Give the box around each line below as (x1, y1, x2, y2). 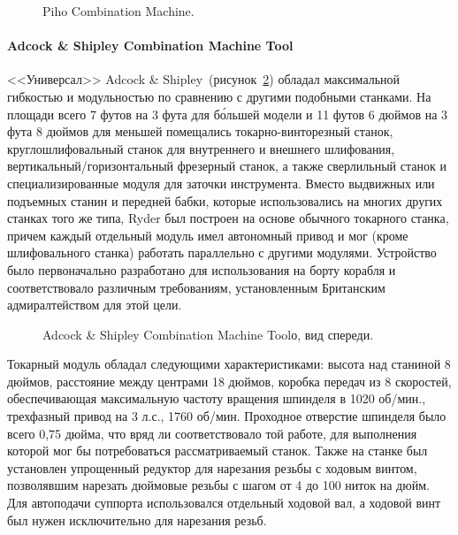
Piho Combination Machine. (42, 2, 195, 19)
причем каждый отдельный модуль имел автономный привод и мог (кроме (7, 225, 408, 244)
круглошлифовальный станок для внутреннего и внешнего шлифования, (7, 139, 395, 157)
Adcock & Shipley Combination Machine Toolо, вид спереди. (42, 325, 374, 343)
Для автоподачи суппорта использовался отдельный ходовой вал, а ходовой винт (7, 493, 441, 512)
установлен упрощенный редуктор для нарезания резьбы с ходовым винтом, (7, 458, 417, 477)
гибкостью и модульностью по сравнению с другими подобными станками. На (7, 87, 431, 105)
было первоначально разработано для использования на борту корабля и (7, 260, 396, 279)
